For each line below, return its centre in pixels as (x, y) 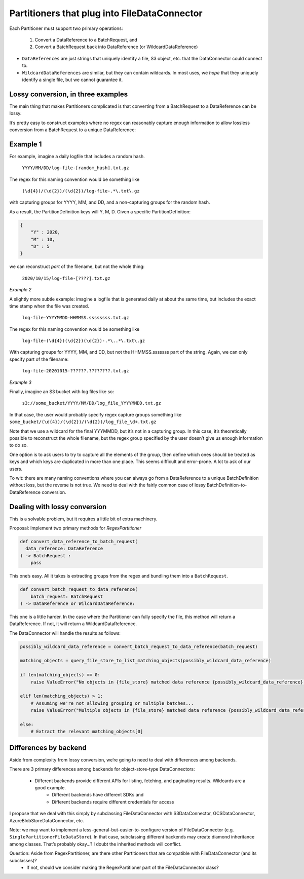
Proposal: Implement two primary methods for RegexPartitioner (75, 528)
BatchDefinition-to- (227, 485)
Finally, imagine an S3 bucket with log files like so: (62, 392)
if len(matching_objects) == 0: (60, 675)
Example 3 (21, 382)
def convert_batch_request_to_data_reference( (79, 589)
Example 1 (26, 144)
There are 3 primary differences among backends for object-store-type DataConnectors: (102, 769)
